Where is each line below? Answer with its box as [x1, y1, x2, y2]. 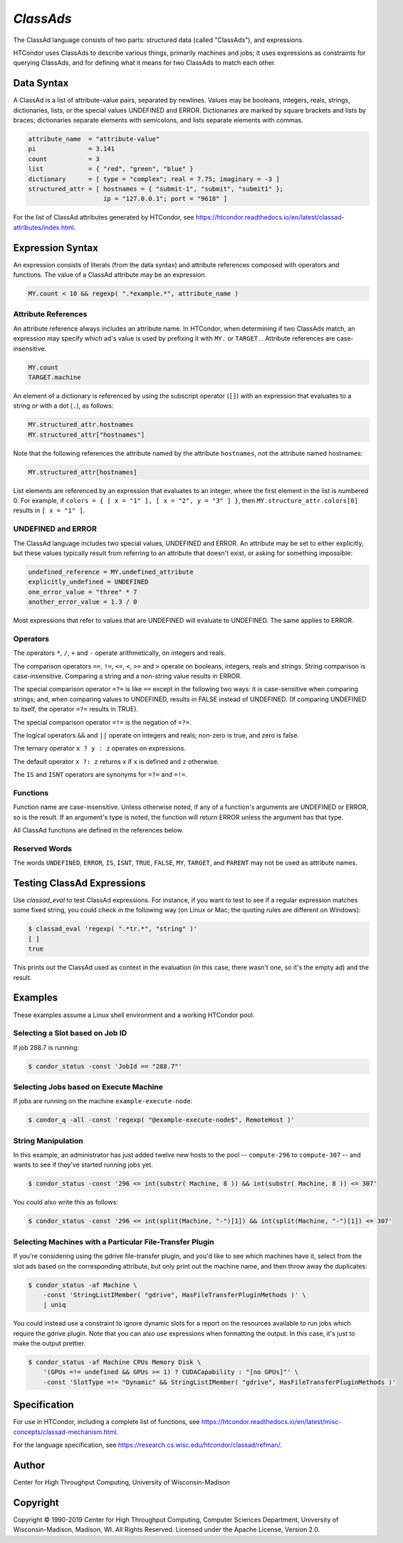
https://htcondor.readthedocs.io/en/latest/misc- [201, 1418, 342, 1426]
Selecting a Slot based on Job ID [13, 1028, 127, 1038]
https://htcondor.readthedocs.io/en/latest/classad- [195, 213, 345, 222]
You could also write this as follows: [13, 1198, 119, 1207]
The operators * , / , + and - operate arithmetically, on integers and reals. [13, 649, 226, 657]
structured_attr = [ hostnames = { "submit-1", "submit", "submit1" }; [28, 185, 284, 192]
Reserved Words [13, 843, 73, 853]
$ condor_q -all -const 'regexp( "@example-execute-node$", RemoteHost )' [28, 1116, 295, 1124]
